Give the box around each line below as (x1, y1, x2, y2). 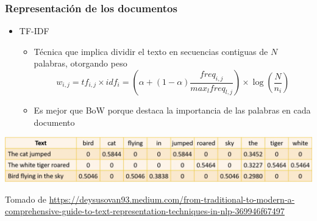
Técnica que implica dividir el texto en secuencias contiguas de (34, 45, 268, 57)
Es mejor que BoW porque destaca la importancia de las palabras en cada (34, 104, 311, 116)
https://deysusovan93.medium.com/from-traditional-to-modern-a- (49, 192, 295, 205)
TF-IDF (19, 24, 49, 37)
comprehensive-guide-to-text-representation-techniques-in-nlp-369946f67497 (5, 205, 285, 217)
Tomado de (5, 192, 47, 205)
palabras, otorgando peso (34, 57, 127, 70)
